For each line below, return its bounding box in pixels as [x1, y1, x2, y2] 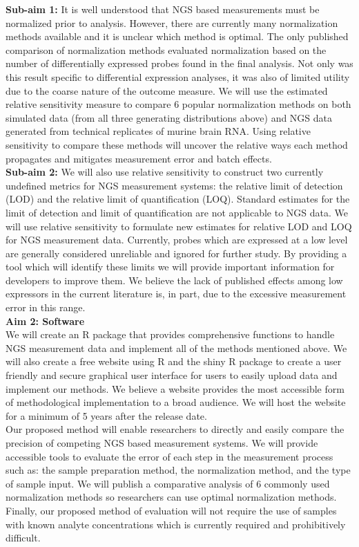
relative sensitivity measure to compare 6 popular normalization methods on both [6, 97, 351, 111]
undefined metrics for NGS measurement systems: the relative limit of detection [6, 178, 343, 192]
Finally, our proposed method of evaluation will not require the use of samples [6, 503, 337, 517]
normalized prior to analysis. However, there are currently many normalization [6, 15, 338, 30]
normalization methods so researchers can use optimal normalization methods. [6, 490, 337, 504]
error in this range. [6, 300, 86, 315]
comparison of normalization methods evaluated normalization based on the [6, 42, 327, 57]
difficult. [6, 530, 41, 545]
